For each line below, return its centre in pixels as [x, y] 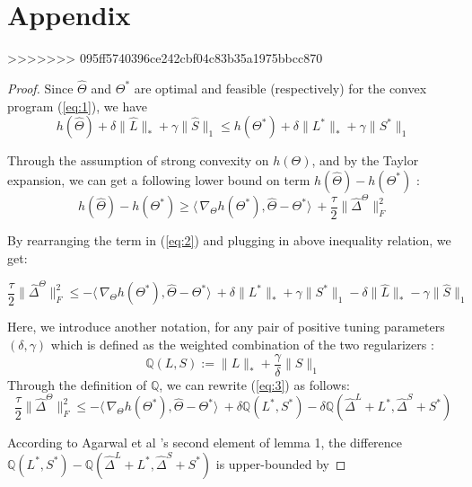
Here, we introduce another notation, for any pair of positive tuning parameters [226, 327]
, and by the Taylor [365, 160]
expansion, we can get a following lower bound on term [159, 179]
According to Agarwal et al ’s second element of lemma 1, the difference [205, 443]
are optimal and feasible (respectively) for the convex [280, 88]
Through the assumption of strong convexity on [138, 160]
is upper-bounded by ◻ [281, 463]
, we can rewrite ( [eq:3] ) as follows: [254, 384]
